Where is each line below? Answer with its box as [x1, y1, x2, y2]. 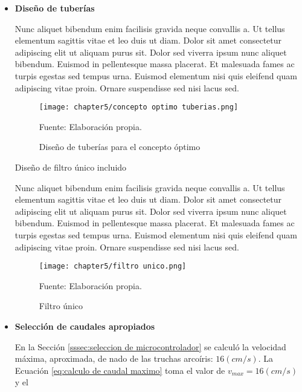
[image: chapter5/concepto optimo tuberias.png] [39, 103, 239, 112]
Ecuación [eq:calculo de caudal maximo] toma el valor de [14, 364, 225, 376]
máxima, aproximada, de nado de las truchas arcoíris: [14, 352, 213, 365]
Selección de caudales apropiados [14, 320, 155, 332]
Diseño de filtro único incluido [14, 161, 127, 173]
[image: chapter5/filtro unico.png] [39, 262, 187, 271]
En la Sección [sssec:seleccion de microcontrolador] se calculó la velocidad [14, 340, 286, 353]
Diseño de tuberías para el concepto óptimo [39, 140, 201, 153]
